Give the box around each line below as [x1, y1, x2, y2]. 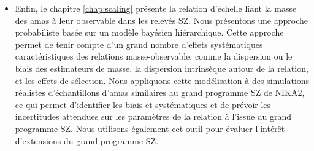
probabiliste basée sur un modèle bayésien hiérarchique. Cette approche [15, 26, 284, 39]
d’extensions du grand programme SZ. [15, 134, 159, 147]
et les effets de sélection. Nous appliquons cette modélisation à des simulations [15, 74, 310, 87]
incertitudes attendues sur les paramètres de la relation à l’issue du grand [15, 110, 292, 123]
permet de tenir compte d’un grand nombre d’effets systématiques [15, 37, 263, 50]
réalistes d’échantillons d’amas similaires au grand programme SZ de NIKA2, [15, 86, 305, 99]
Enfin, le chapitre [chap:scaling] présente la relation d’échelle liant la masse [15, 2, 297, 14]
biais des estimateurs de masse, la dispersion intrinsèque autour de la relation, [15, 61, 308, 74]
